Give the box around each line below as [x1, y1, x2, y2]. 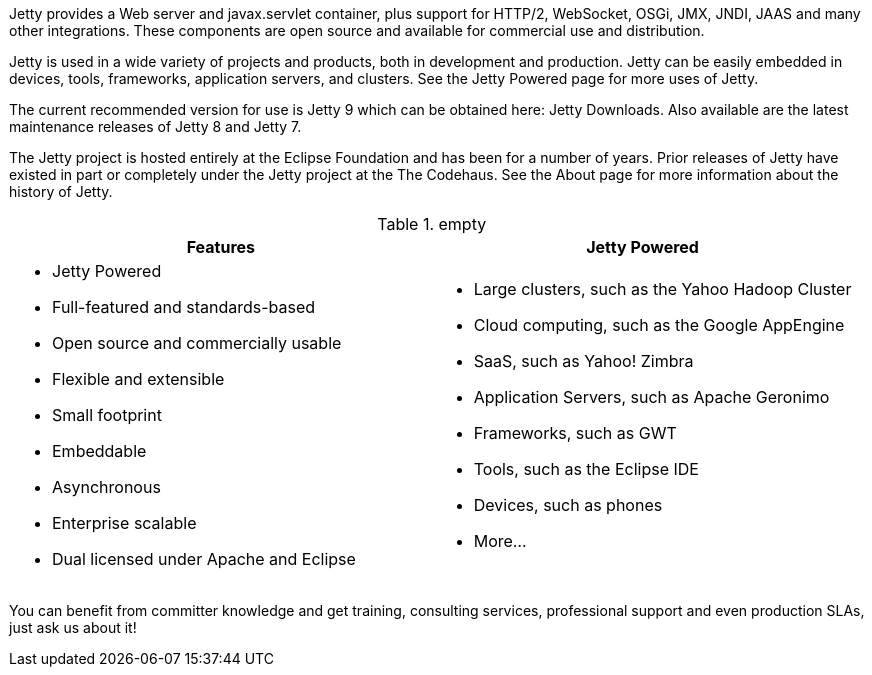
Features [186, 237, 256, 257]
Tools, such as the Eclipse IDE [473, 459, 699, 479]
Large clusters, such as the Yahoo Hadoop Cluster [473, 279, 852, 299]
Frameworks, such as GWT [473, 423, 677, 443]
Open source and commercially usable [52, 333, 342, 353]
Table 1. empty [377, 214, 487, 234]
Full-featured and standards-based [52, 297, 316, 317]
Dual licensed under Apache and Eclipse [52, 549, 356, 569]
